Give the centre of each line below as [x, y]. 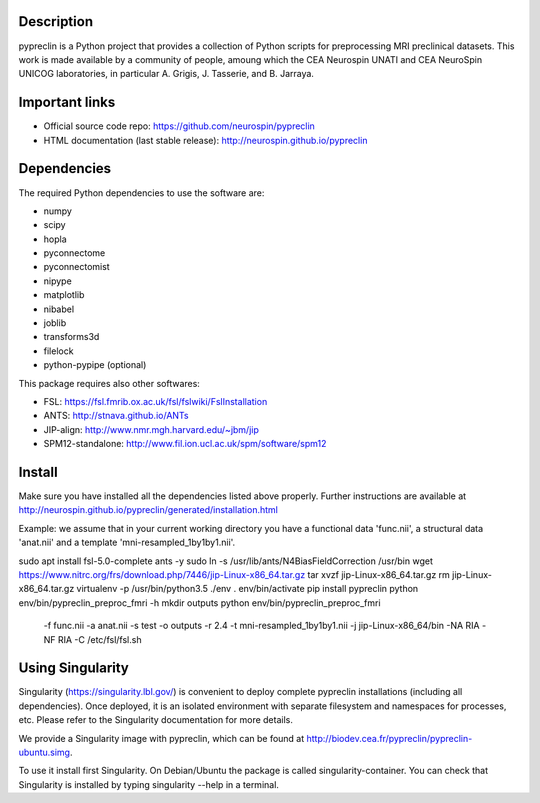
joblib [55, 323]
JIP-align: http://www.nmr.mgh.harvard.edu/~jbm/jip [151, 429]
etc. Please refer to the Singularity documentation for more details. [156, 720]
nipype [57, 281]
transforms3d [71, 337]
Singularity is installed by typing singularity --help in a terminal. [149, 784]
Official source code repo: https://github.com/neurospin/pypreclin [179, 126]
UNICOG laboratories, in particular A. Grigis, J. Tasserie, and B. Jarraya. [166, 74]
